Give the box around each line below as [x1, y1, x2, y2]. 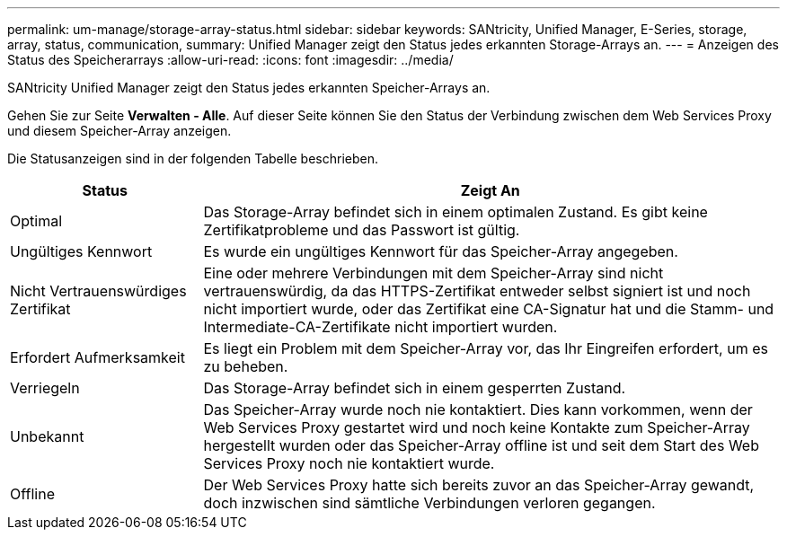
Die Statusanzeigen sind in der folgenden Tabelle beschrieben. [7, 151, 379, 166]
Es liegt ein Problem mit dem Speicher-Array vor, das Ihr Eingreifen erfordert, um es [203, 339, 768, 357]
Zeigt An [460, 181, 520, 199]
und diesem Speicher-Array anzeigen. [7, 123, 232, 138]
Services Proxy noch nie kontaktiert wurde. [203, 454, 495, 472]
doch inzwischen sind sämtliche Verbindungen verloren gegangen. [203, 494, 656, 512]
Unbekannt [10, 427, 84, 445]
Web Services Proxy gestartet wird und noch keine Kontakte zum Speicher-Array [203, 418, 750, 436]
